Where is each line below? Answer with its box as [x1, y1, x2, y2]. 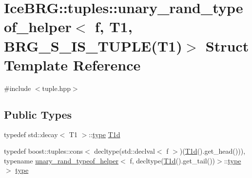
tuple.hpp [42, 83, 71, 93]
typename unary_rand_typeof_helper [4, 155, 119, 165]
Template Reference [4, 54, 141, 74]
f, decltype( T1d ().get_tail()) [130, 155, 215, 165]
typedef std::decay [4, 129, 58, 140]
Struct [205, 36, 249, 55]
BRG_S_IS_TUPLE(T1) [4, 36, 182, 55]
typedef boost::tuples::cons [4, 146, 83, 156]
